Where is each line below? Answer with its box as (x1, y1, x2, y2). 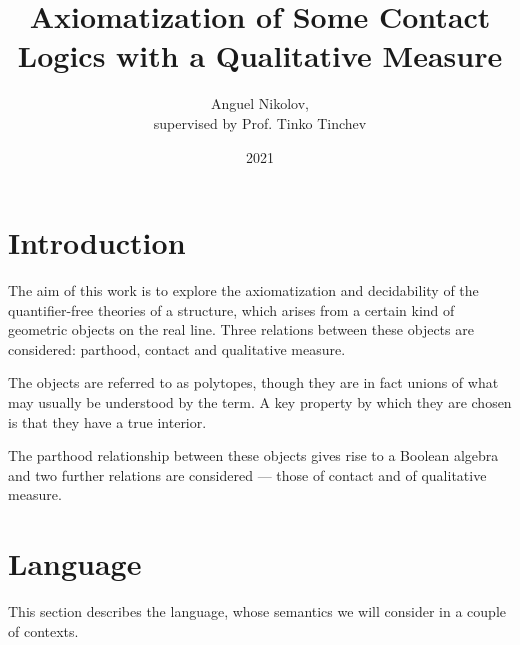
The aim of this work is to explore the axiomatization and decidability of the (8, 280, 479, 301)
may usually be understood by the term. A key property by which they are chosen (8, 392, 512, 412)
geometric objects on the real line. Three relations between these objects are (8, 319, 474, 340)
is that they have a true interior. (8, 411, 207, 432)
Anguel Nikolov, (210, 93, 309, 114)
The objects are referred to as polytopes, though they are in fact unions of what (8, 372, 499, 393)
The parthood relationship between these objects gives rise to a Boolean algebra (8, 445, 499, 466)
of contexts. (8, 620, 79, 641)
